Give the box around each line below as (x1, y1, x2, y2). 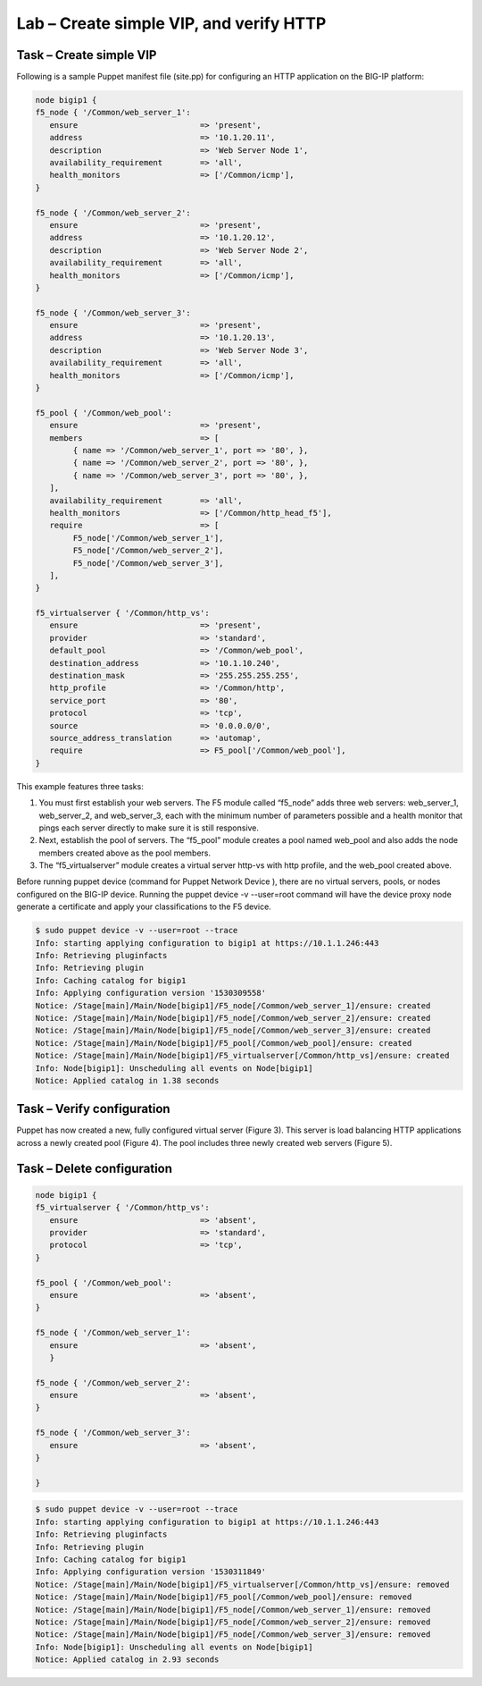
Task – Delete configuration (16, 1160, 173, 1176)
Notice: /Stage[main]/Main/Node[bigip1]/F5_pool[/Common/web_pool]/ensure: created (35, 1038, 412, 1048)
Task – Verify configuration (16, 1101, 170, 1117)
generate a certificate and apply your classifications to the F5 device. (16, 901, 271, 912)
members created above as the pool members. (38, 847, 212, 858)
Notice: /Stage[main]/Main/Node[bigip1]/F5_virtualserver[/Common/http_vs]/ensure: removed (35, 1579, 450, 1589)
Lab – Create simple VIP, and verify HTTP (16, 13, 327, 33)
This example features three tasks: (16, 780, 145, 791)
